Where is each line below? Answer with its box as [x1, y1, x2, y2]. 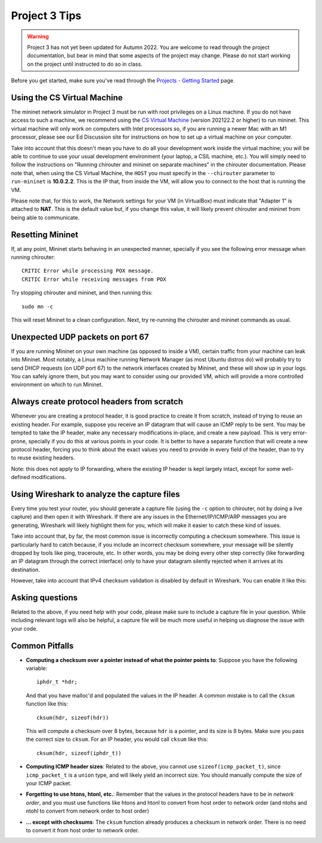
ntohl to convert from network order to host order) [26, 807, 149, 815]
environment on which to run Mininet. [11, 381, 103, 388]
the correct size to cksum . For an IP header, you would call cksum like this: [26, 735, 209, 743]
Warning [27, 33, 49, 40]
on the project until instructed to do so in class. [27, 60, 143, 68]
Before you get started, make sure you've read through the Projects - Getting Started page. [11, 77, 235, 84]
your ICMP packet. [26, 780, 72, 787]
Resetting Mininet [11, 229, 79, 240]
